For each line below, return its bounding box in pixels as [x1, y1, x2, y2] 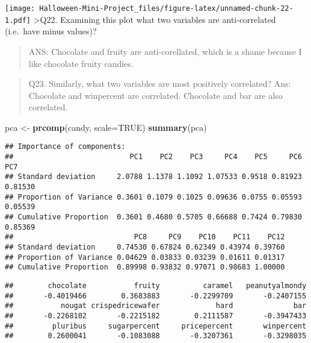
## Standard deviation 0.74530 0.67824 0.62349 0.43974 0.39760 [5, 243, 285, 252]
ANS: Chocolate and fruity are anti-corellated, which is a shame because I [28, 45, 302, 57]
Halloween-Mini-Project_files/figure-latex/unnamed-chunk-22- [39, 4, 294, 13]
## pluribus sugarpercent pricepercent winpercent [5, 321, 307, 330]
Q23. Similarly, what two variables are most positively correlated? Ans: [28, 77, 291, 90]
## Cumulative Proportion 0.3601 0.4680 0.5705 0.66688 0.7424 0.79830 [5, 213, 302, 222]
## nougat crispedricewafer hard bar [5, 301, 307, 310]
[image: [5, 4, 35, 13]
